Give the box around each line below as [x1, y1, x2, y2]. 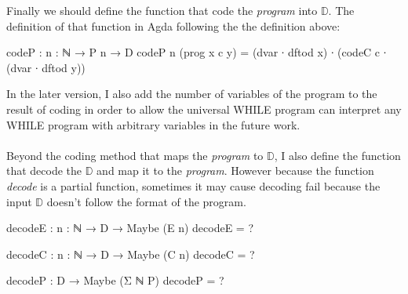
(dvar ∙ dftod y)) [6, 59, 86, 75]
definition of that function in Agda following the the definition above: [6, 17, 341, 34]
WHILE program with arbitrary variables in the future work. [6, 116, 301, 132]
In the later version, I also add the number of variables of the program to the [6, 85, 377, 102]
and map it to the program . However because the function [97, 162, 374, 179]
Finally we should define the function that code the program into [6, 2, 318, 18]
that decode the [6, 162, 82, 179]
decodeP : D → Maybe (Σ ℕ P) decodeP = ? [6, 272, 224, 289]
